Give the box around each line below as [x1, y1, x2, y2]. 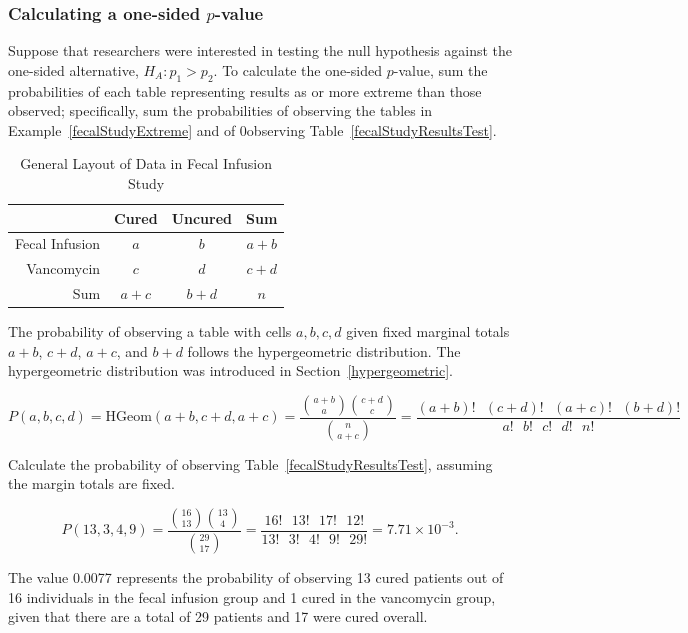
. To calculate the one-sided [213, 59, 383, 80]
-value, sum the [393, 59, 488, 80]
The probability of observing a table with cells [8, 321, 292, 342]
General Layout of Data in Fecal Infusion [20, 153, 272, 174]
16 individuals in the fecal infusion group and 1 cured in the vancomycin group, [8, 586, 496, 607]
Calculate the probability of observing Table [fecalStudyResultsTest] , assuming [8, 453, 493, 474]
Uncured [171, 207, 233, 228]
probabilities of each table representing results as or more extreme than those [8, 80, 482, 101]
